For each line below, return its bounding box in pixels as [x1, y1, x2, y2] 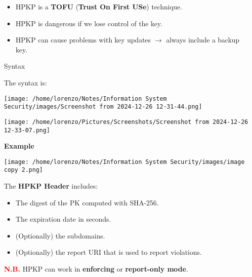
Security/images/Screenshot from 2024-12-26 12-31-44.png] [4, 103, 202, 111]
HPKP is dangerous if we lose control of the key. [15, 18, 163, 28]
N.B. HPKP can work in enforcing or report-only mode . [4, 264, 188, 274]
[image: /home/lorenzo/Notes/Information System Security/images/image [4, 158, 245, 165]
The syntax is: [4, 77, 47, 87]
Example [4, 141, 35, 151]
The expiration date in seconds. [15, 214, 111, 224]
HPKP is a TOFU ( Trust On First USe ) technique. [15, 1, 182, 11]
